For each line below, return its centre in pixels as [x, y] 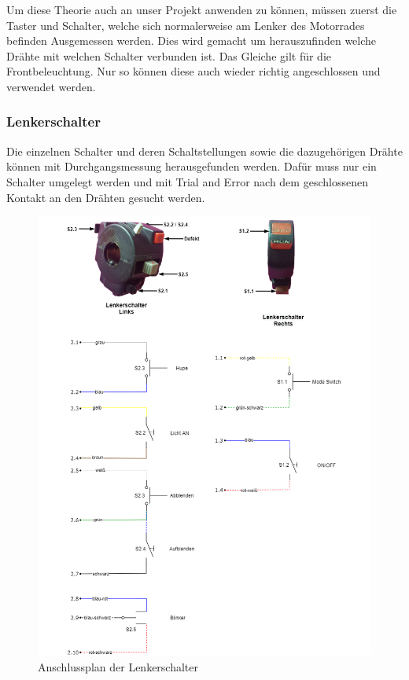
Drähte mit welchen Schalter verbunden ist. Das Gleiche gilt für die [169, 55]
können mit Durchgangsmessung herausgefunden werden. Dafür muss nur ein [192, 166]
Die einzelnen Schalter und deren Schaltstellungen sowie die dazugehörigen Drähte [204, 151]
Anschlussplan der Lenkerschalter [118, 666]
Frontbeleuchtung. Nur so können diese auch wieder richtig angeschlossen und [193, 71]
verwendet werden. [51, 86]
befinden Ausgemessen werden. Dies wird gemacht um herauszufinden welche [192, 40]
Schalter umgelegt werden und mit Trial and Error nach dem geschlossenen [187, 181]
